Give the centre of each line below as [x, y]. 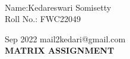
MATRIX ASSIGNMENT [60, 50]
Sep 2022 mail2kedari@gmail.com [65, 38]
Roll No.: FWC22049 [43, 19]
